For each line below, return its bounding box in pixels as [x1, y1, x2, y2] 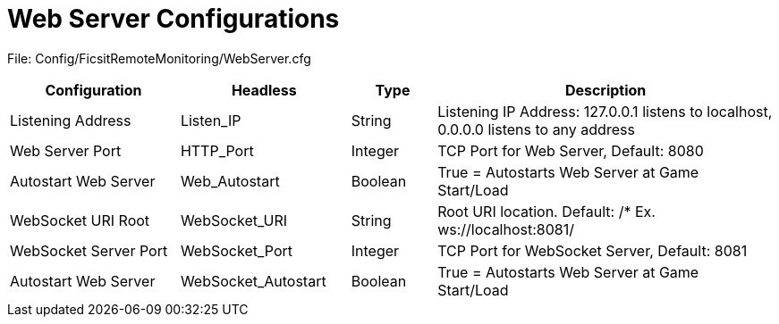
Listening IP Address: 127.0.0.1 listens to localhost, [437, 102, 773, 120]
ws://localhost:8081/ [437, 220, 574, 238]
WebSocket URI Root [10, 211, 150, 229]
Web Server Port [10, 141, 122, 160]
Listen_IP [180, 111, 241, 129]
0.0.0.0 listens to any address [437, 120, 635, 138]
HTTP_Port [180, 141, 254, 160]
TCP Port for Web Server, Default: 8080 [437, 141, 704, 160]
